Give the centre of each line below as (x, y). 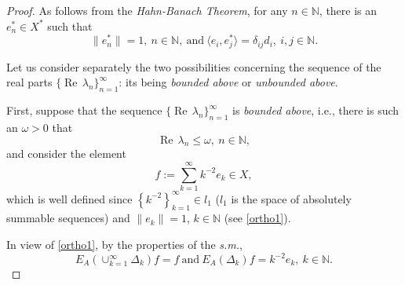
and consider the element (66, 153)
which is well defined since (69, 198)
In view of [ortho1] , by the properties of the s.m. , (124, 244)
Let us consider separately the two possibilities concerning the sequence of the (194, 66)
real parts (29, 82)
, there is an (348, 10)
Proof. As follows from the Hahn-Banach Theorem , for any (147, 10)
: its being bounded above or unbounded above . (228, 82)
